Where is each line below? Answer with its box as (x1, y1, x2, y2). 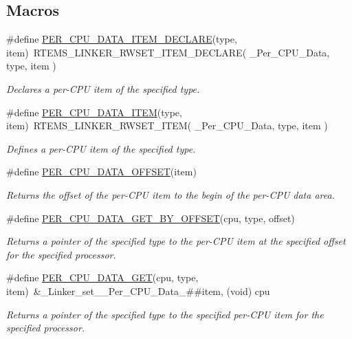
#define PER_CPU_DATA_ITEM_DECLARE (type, (6, 32, 237, 46)
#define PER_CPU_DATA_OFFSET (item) (6, 164, 197, 179)
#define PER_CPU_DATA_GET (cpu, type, (6, 270, 199, 285)
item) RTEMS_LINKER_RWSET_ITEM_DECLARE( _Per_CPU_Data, (6, 45, 330, 59)
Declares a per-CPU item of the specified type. (6, 81, 200, 96)
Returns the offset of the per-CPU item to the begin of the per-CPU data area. (6, 187, 335, 201)
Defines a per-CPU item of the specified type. (6, 141, 196, 155)
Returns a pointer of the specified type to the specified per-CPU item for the (6, 307, 324, 321)
